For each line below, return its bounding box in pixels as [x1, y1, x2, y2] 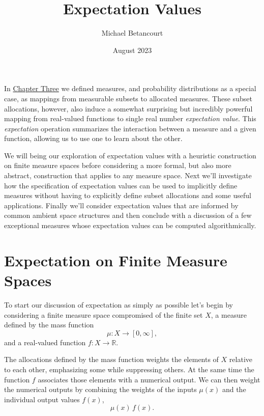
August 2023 [112, 44, 152, 55]
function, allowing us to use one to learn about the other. [4, 133, 183, 144]
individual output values [4, 394, 80, 404]
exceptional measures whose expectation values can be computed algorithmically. [4, 220, 256, 231]
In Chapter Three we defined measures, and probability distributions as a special [4, 83, 256, 94]
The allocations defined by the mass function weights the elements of [4, 354, 219, 365]
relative [229, 354, 252, 365]
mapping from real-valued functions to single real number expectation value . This [4, 113, 256, 124]
